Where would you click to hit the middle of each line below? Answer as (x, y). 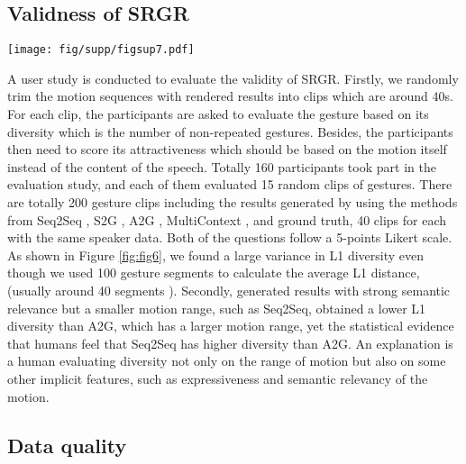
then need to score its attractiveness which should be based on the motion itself (227, 149)
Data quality (67, 445)
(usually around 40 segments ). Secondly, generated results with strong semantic (229, 290)
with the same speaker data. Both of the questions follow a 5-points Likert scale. (230, 237)
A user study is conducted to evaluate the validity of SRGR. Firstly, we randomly (233, 78)
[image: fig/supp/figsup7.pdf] (101, 50)
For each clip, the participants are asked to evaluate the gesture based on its (218, 114)
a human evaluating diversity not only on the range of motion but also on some (227, 361)
